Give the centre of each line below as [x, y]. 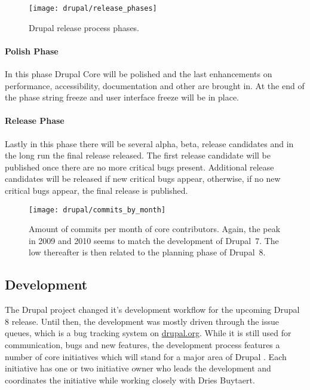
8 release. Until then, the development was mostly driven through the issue [142, 321]
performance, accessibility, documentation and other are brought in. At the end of [155, 85]
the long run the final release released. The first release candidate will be [138, 155]
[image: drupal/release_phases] [93, 8]
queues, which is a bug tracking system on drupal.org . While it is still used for [148, 333]
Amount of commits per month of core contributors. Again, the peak [155, 229]
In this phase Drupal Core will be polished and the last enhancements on [139, 74]
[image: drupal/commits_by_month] [97, 210]
